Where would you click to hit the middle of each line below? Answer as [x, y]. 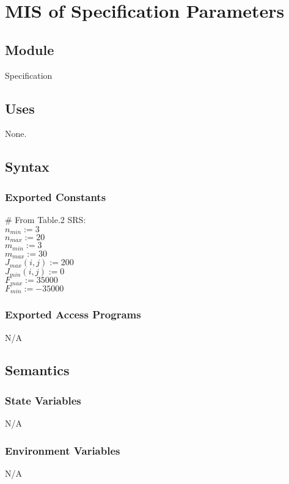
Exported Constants [56, 196]
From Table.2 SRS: [50, 219]
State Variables [43, 400]
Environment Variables [63, 450]
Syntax [27, 167]
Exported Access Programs [73, 314]
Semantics [37, 370]
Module [30, 49]
